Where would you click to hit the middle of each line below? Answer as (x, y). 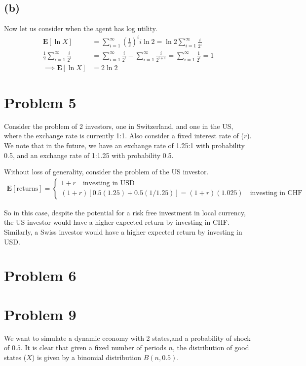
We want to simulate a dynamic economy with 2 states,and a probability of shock (127, 338)
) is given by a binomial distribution (86, 357)
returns (27, 188)
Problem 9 (40, 314)
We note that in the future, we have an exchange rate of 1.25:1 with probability (124, 145)
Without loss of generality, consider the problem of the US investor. (106, 172)
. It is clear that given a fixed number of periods (93, 347)
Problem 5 (40, 102)
